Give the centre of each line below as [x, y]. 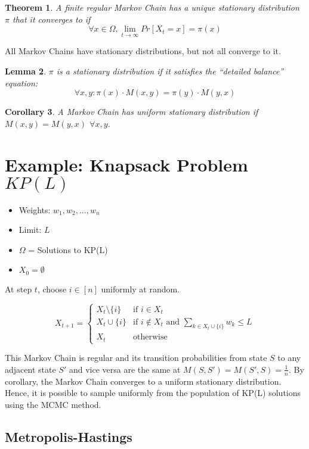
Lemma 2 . [26, 71]
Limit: [30, 230]
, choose [52, 289]
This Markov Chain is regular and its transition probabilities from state [136, 358]
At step [18, 289]
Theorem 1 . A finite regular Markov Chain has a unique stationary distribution [152, 7]
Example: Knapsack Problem [126, 164]
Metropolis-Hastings [69, 436]
